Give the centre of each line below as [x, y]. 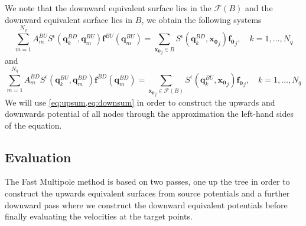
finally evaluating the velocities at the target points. [99, 216]
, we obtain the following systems [201, 19]
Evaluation [38, 157]
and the [259, 8]
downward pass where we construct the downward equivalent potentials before [146, 204]
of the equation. [33, 125]
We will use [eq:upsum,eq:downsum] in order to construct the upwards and [140, 102]
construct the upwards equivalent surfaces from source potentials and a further [147, 193]
